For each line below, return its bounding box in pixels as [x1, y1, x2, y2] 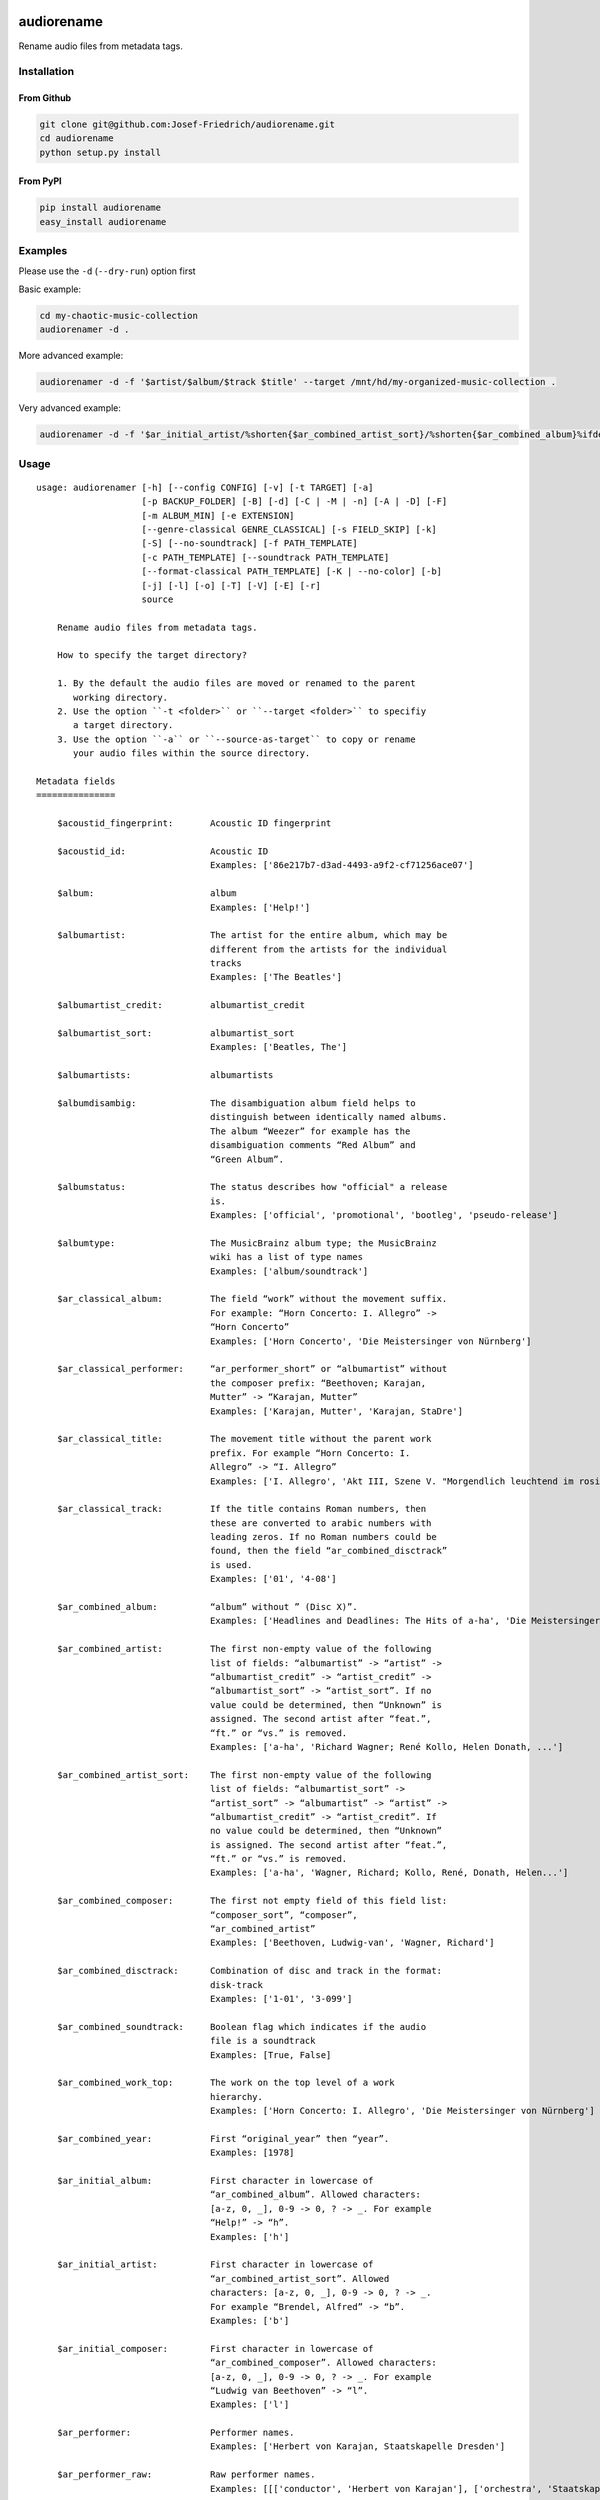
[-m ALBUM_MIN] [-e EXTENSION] [141, 510, 295, 521]
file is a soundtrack [210, 2035, 316, 2047]
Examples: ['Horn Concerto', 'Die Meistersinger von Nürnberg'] [210, 1335, 532, 1347]
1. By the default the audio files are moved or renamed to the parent [56, 678, 416, 689]
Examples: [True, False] [210, 2049, 332, 2060]
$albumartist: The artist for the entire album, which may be [56, 930, 448, 941]
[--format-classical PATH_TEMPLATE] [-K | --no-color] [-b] [141, 566, 443, 577]
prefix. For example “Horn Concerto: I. [210, 1447, 411, 1459]
